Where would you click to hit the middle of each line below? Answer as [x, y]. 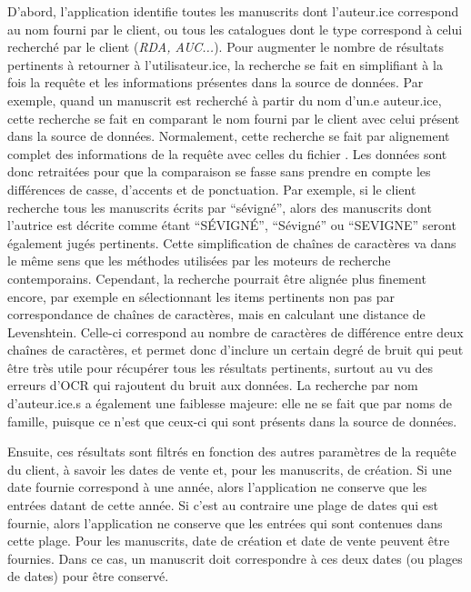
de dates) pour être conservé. [88, 576]
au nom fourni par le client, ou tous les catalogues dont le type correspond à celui [235, 29]
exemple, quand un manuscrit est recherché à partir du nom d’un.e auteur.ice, [225, 100]
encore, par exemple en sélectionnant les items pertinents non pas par [201, 296]
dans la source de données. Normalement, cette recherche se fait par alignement [229, 136]
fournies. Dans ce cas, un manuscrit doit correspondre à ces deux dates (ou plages [235, 558]
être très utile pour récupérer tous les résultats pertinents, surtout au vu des [220, 367]
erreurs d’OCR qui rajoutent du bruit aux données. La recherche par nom [213, 385]
